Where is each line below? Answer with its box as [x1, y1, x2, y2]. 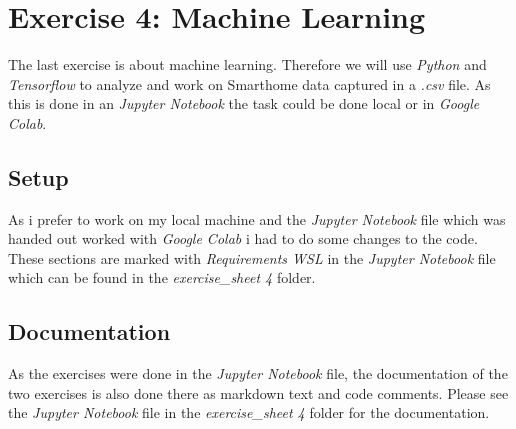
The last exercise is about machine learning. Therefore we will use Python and [8, 54, 487, 75]
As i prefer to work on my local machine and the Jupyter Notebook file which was [8, 208, 506, 229]
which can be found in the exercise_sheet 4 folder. [8, 267, 316, 288]
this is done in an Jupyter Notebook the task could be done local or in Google [8, 93, 480, 114]
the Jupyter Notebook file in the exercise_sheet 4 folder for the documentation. [8, 402, 490, 423]
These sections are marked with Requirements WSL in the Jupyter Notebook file [8, 247, 496, 268]
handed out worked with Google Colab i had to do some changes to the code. [8, 228, 478, 249]
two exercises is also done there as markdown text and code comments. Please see [8, 382, 509, 403]
